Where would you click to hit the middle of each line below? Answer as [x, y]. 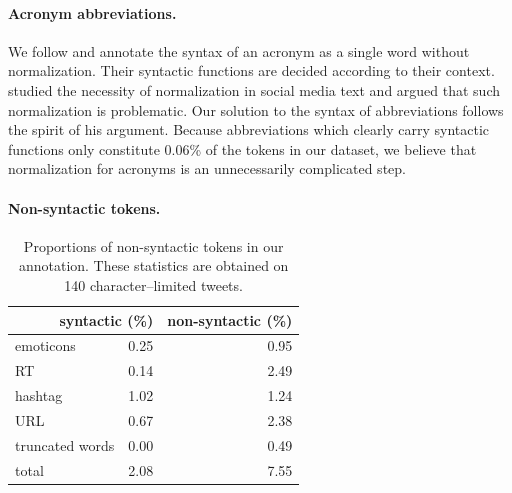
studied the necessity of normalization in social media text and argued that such [254, 89]
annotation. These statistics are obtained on [153, 265]
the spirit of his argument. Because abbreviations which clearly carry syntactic [249, 129]
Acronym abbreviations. [92, 12]
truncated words [65, 444]
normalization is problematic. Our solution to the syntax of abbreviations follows [256, 109]
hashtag [39, 395]
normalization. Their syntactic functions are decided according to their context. [251, 70]
